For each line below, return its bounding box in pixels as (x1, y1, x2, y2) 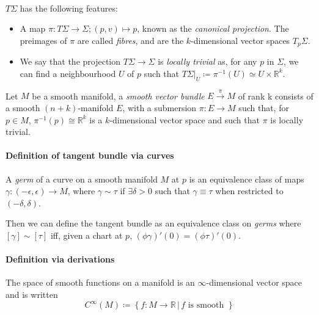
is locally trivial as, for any (158, 55, 257, 68)
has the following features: (20, 1, 118, 14)
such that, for (238, 101, 289, 114)
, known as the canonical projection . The (137, 22, 289, 35)
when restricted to (215, 184, 284, 197)
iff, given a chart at (50, 228, 123, 241)
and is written (5, 288, 58, 300)
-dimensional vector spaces (191, 34, 290, 46)
